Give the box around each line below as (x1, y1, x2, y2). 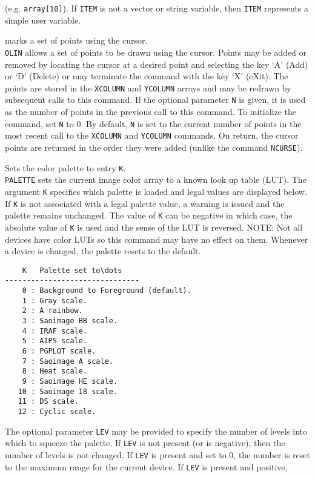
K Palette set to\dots (22, 266, 122, 275)
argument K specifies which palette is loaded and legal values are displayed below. (5, 185, 307, 197)
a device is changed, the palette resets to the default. (5, 245, 201, 257)
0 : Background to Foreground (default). (22, 286, 191, 295)
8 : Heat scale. (22, 367, 88, 376)
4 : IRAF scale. (22, 326, 88, 335)
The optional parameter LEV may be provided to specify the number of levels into (5, 424, 307, 437)
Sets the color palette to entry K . (5, 161, 126, 174)
